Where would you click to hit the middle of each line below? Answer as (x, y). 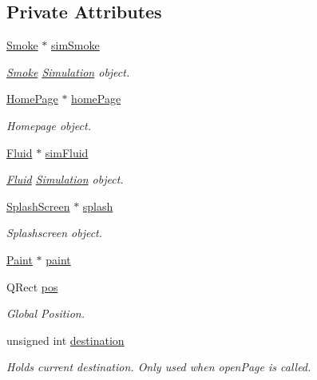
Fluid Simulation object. (65, 179)
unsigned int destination (65, 340)
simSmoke (75, 45)
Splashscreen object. (55, 233)
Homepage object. (49, 125)
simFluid (67, 152)
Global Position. (46, 313)
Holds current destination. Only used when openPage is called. (159, 367)
